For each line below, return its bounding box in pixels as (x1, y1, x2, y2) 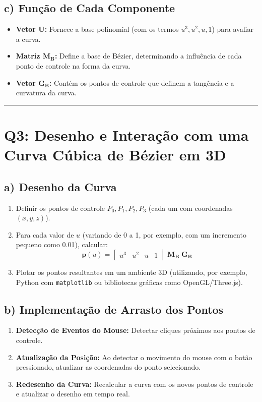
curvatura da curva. (16, 87, 77, 98)
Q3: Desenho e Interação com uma (4, 124, 249, 145)
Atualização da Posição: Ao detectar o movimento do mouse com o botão (16, 352, 252, 362)
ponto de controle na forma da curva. (16, 60, 131, 71)
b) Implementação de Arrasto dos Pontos (4, 301, 224, 317)
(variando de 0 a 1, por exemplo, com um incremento (82, 229, 246, 240)
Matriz (16, 50, 40, 61)
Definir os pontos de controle (16, 202, 105, 213)
